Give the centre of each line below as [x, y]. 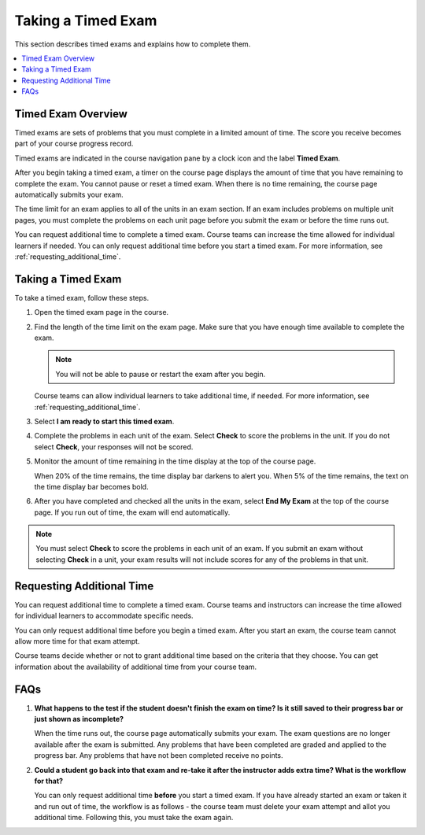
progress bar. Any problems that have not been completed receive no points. [159, 756]
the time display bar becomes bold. [91, 486]
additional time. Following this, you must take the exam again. [134, 818]
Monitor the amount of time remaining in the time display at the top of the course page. [175, 461]
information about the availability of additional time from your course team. [136, 667]
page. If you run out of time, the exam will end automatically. [132, 512]
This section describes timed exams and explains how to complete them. [133, 44]
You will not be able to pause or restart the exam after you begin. [161, 374]
